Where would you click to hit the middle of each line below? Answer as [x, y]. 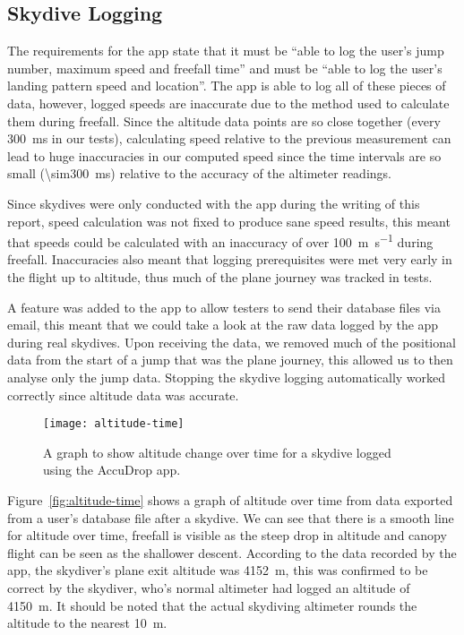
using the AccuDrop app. [112, 470]
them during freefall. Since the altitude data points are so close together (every [224, 120]
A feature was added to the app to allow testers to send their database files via [224, 307]
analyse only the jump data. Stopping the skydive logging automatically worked [227, 377]
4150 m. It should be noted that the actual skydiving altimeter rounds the [212, 605]
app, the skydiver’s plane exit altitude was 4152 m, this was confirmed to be [218, 570]
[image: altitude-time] [114, 424]
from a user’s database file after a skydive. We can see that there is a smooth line [231, 517]
